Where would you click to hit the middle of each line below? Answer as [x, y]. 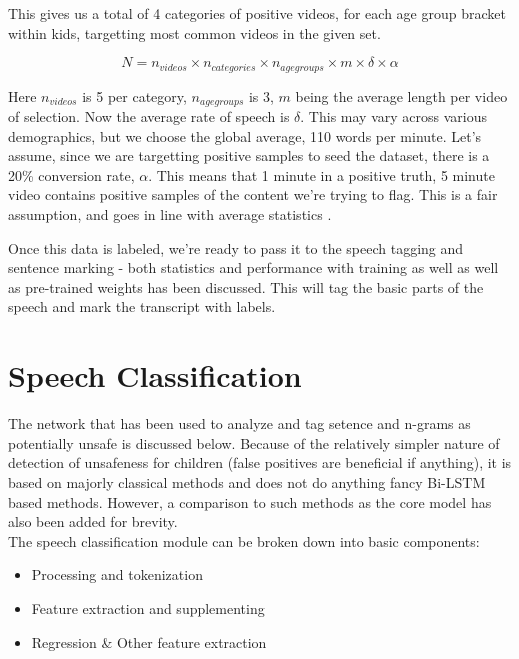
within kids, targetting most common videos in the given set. [194, 32]
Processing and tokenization [117, 574]
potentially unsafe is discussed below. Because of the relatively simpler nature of [254, 442]
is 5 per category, [134, 95]
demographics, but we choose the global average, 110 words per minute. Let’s [245, 135]
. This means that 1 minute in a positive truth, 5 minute [321, 174]
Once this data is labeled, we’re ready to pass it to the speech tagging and [236, 247]
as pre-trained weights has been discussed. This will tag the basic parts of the [246, 286]
